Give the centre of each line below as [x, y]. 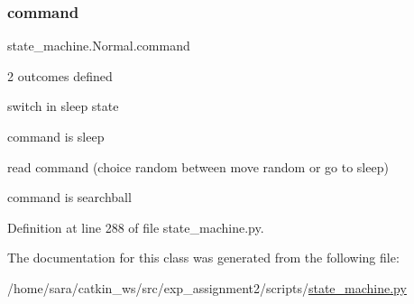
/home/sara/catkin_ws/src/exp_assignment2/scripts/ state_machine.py [207, 287]
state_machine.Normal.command [99, 46]
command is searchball [69, 197]
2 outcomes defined [60, 75]
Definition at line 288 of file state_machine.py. [136, 227]
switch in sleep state [63, 106]
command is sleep [56, 136]
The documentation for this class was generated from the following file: [203, 258]
